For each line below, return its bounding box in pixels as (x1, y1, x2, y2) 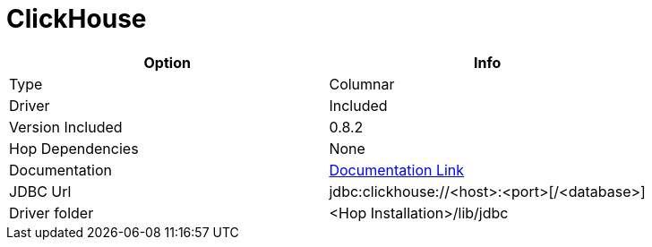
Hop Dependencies (9, 139, 139, 158)
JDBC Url (9, 182, 72, 200)
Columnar (329, 74, 395, 93)
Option (143, 53, 191, 72)
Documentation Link (329, 160, 465, 179)
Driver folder (9, 203, 94, 222)
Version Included (9, 117, 123, 136)
